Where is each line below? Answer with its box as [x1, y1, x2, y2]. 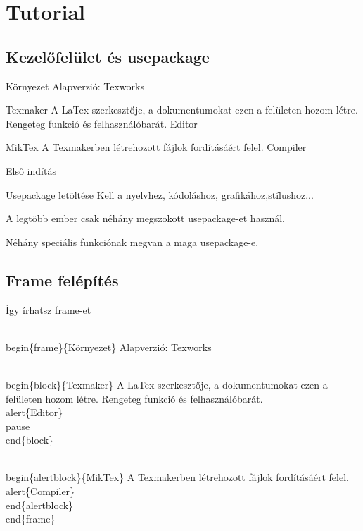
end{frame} [6, 511, 56, 526]
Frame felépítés [6, 269, 119, 291]
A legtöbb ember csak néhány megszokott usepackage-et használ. [6, 211, 285, 226]
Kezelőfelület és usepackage [6, 45, 210, 67]
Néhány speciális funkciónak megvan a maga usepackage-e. [6, 234, 259, 249]
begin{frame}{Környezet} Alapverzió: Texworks [6, 339, 212, 354]
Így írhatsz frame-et [6, 302, 91, 317]
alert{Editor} [6, 405, 63, 420]
